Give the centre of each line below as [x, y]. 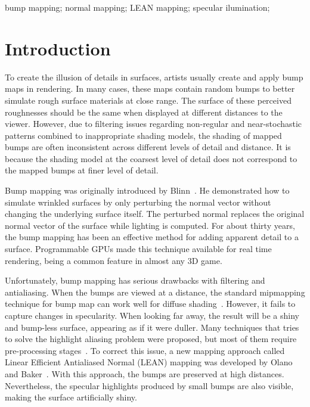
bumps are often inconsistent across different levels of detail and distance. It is [148, 147]
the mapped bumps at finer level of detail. [82, 170]
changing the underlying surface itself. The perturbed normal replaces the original [155, 214]
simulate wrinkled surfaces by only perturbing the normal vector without [138, 202]
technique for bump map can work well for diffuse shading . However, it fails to [150, 304]
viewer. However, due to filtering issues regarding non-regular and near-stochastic [154, 124]
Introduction [58, 48]
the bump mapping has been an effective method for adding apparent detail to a [152, 237]
